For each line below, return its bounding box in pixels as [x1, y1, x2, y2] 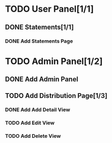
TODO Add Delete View [5, 133, 61, 140]
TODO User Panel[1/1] [5, 3, 94, 15]
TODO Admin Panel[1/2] [5, 55, 103, 67]
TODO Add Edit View [5, 119, 55, 126]
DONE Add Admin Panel [5, 75, 78, 84]
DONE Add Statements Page [5, 38, 73, 45]
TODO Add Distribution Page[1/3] [5, 92, 108, 100]
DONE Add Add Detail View [5, 106, 71, 113]
